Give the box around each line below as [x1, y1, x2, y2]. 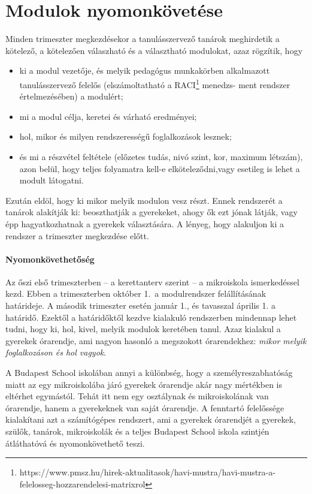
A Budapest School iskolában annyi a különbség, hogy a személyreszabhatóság [5, 366, 293, 379]
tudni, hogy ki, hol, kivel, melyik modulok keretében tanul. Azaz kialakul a [5, 323, 281, 335]
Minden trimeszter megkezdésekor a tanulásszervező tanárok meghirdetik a [5, 32, 280, 45]
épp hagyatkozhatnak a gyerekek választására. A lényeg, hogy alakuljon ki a [5, 217, 284, 230]
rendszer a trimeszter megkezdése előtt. [5, 229, 149, 242]
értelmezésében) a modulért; [19, 90, 123, 103]
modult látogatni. [19, 174, 84, 186]
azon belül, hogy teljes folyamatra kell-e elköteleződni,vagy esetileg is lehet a [19, 162, 300, 174]
